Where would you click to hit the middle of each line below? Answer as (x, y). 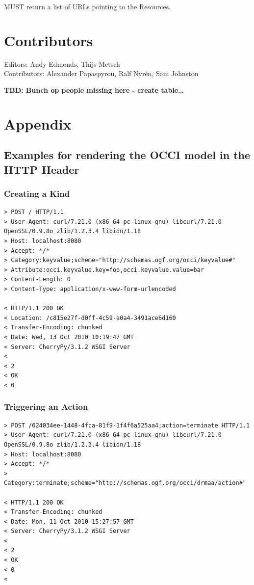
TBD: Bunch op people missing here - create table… (94, 90)
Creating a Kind (37, 193)
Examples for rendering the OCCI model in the (127, 155)
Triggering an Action (46, 407)
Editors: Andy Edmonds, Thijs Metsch (62, 64)
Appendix (38, 123)
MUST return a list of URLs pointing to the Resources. (88, 6)
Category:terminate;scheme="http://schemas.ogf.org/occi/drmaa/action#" (125, 483)
